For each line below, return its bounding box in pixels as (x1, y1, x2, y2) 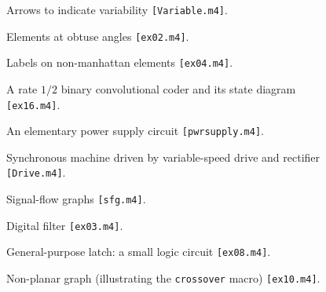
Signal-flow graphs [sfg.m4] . (6, 191, 146, 207)
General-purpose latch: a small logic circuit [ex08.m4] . (6, 243, 271, 260)
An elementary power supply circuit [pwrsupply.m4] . (6, 122, 264, 139)
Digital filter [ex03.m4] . (6, 217, 123, 233)
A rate (6, 80, 38, 97)
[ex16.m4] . (6, 96, 60, 112)
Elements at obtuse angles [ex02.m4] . (6, 27, 189, 44)
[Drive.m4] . (6, 164, 66, 181)
